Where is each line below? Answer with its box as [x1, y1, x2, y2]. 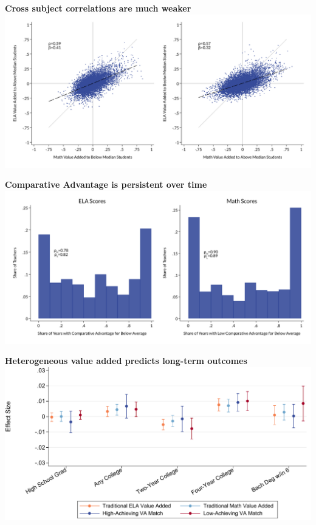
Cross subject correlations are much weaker [5, 2, 191, 14]
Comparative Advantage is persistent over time [5, 178, 207, 191]
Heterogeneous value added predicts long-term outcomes [5, 354, 247, 367]
